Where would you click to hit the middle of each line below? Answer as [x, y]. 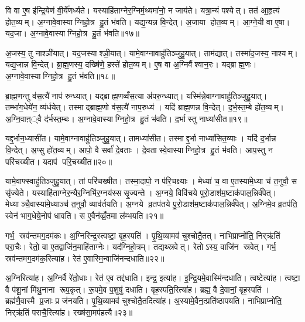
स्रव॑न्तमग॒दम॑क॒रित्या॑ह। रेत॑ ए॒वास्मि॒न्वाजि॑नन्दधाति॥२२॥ [85, 258]
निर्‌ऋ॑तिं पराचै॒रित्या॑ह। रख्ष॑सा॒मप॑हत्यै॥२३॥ [69, 312]
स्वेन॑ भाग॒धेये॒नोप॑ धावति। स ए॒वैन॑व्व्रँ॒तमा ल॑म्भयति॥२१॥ [85, 215]
